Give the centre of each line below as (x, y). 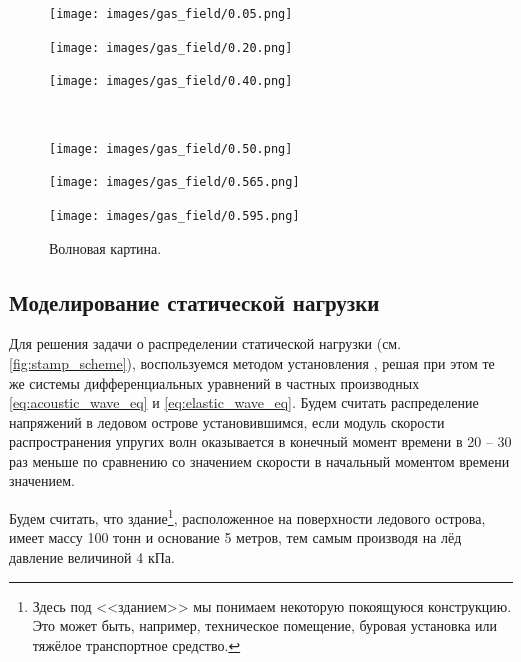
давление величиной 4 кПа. (92, 556)
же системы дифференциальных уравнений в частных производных (214, 382)
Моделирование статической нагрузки (194, 301)
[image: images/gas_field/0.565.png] (174, 182)
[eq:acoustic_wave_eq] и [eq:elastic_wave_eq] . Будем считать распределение (244, 402)
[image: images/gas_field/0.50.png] (171, 148)
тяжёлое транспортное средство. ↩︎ (136, 644)
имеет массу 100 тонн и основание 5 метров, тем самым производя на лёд (235, 537)
